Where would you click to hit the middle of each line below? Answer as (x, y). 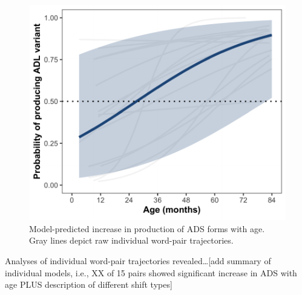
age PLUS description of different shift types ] (89, 284)
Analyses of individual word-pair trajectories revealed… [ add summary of (138, 260)
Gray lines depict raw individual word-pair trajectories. (131, 240)
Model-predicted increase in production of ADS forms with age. (147, 228)
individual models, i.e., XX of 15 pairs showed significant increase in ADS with (151, 272)
